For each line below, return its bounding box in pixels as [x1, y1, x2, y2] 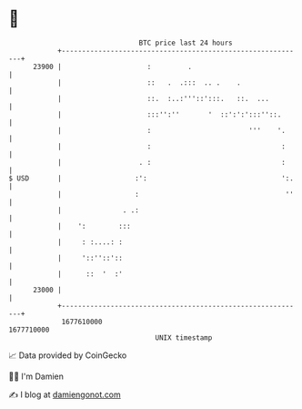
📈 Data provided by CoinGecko [8, 350, 127, 361]
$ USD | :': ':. [8, 173, 295, 183]
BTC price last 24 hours [138, 38, 233, 47]
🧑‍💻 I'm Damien [8, 371, 65, 382]
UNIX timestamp [155, 332, 213, 343]
